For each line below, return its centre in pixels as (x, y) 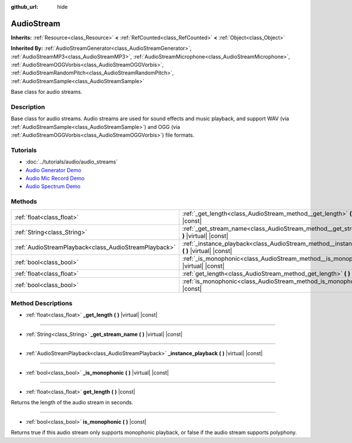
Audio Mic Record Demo (55, 178)
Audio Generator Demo (53, 170)
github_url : (24, 7)
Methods (24, 202)
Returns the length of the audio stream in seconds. (72, 403)
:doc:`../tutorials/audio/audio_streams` (72, 162)
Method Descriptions (42, 303)
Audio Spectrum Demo (53, 186)
